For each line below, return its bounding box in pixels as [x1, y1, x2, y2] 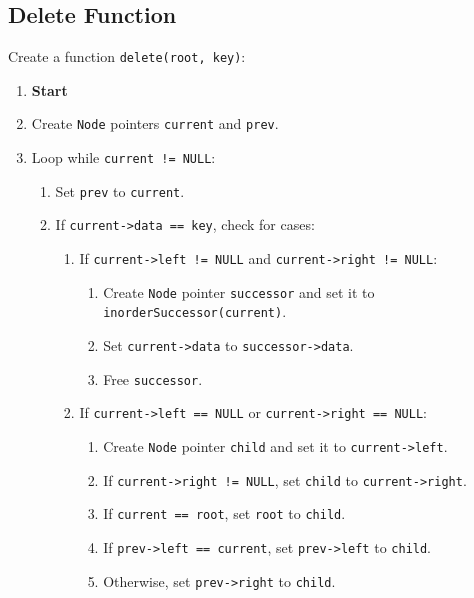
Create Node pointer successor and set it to [103, 281, 375, 302]
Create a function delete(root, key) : [8, 46, 246, 67]
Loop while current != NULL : [31, 147, 216, 168]
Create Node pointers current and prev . [31, 113, 279, 134]
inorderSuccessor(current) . [103, 301, 287, 322]
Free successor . [103, 368, 203, 389]
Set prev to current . [55, 180, 185, 201]
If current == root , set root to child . [103, 503, 346, 524]
